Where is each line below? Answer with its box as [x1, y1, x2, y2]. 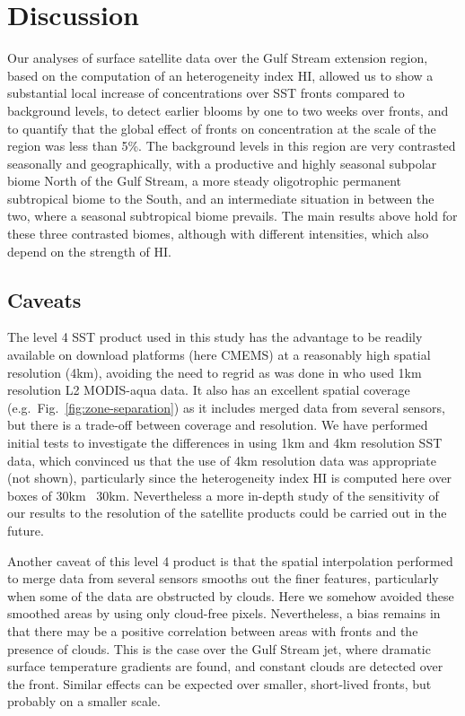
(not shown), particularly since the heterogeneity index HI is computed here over [7, 468, 452, 487]
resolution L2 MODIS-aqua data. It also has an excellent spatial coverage [7, 380, 410, 399]
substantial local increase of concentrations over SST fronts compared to [7, 83, 405, 102]
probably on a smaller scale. [7, 692, 161, 711]
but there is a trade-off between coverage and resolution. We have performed [7, 415, 428, 434]
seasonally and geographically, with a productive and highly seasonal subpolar [7, 153, 437, 172]
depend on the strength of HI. [7, 241, 171, 260]
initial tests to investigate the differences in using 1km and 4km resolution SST [7, 433, 443, 452]
